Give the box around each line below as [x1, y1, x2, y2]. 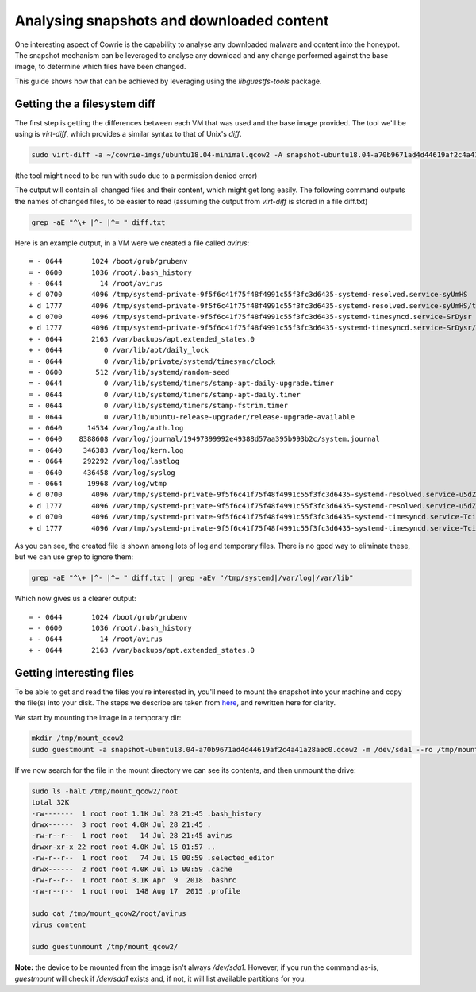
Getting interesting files [14, 666, 135, 679]
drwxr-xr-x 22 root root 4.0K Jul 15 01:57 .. [31, 842, 216, 851]
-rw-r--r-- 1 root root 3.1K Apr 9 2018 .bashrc [31, 875, 237, 885]
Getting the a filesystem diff [14, 97, 156, 110]
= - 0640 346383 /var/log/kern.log [29, 446, 184, 454]
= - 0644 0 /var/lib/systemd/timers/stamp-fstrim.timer [29, 401, 289, 411]
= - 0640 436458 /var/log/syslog [29, 468, 176, 477]
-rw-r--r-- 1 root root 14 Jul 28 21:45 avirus [31, 831, 233, 840]
